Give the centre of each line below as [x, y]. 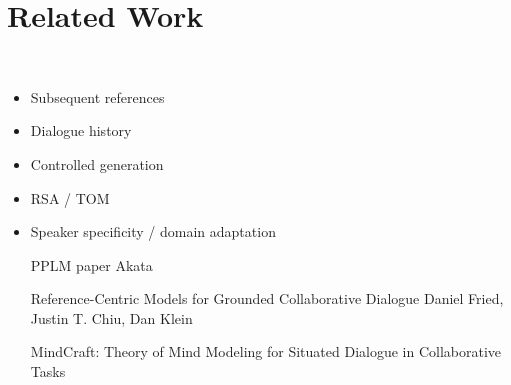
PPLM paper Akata [91, 264]
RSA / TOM [70, 197]
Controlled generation [97, 163]
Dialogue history [81, 130]
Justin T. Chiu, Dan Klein [111, 317]
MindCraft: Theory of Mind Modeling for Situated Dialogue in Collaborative [266, 351]
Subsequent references [97, 96]
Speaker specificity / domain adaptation [153, 231]
